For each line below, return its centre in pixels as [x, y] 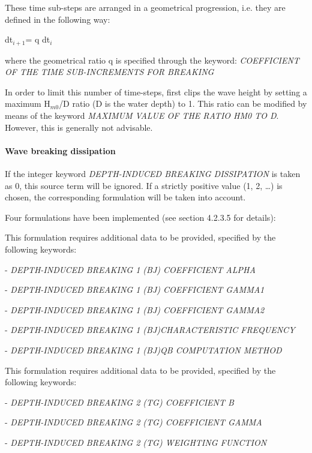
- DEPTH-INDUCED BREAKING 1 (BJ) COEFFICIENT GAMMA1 [135, 289]
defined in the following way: [58, 19]
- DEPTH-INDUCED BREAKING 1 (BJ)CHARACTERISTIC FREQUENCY [150, 330]
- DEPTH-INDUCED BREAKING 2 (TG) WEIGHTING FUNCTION [136, 442]
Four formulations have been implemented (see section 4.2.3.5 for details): [140, 217]
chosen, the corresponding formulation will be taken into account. [125, 197]
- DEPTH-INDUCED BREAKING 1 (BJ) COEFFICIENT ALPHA [130, 269]
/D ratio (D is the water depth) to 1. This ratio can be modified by [183, 103]
